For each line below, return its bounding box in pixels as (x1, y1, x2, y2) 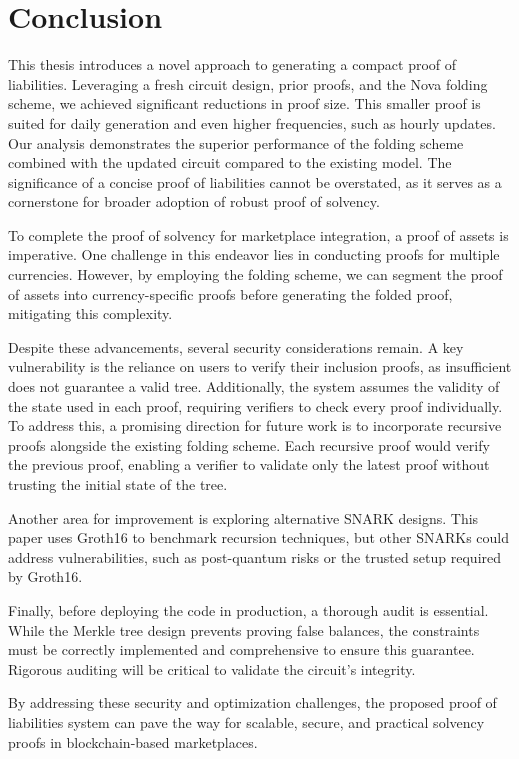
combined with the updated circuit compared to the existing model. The (8, 152, 452, 173)
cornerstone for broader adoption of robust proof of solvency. (8, 191, 380, 212)
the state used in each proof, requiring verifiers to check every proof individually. (8, 395, 503, 416)
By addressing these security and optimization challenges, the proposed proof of (8, 692, 497, 713)
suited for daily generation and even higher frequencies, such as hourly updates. (8, 112, 496, 133)
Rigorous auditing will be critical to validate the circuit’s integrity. (8, 658, 416, 679)
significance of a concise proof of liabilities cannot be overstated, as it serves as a (8, 171, 502, 192)
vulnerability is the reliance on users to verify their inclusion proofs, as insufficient (8, 356, 512, 377)
